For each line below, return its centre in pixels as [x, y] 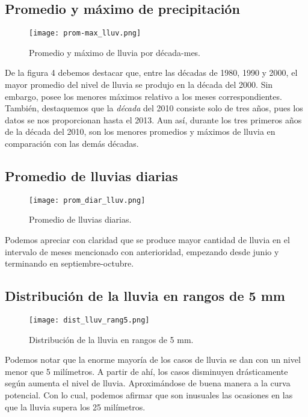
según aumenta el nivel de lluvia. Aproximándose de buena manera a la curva [148, 383]
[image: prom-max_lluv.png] [85, 33]
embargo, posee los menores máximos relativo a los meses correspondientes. [143, 96]
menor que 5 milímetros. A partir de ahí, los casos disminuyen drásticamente [146, 371]
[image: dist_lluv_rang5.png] [89, 320]
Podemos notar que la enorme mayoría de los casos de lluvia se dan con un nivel [153, 360]
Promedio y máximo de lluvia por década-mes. [115, 52]
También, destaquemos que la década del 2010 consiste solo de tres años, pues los [154, 108]
